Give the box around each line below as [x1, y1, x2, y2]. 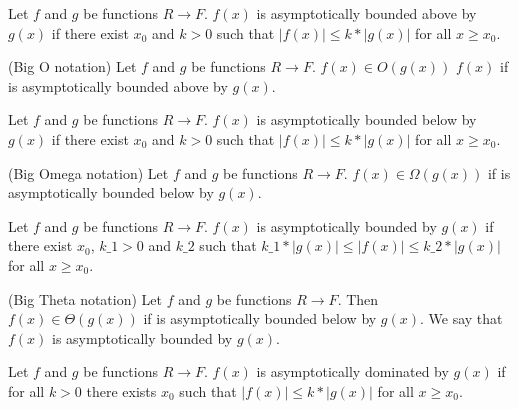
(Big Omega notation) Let [8, 162, 169, 183]
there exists [86, 380, 157, 401]
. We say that [420, 308, 503, 329]
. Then [337, 288, 379, 309]
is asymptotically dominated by [256, 361, 449, 382]
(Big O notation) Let [8, 56, 137, 77]
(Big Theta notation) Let [8, 288, 162, 309]
